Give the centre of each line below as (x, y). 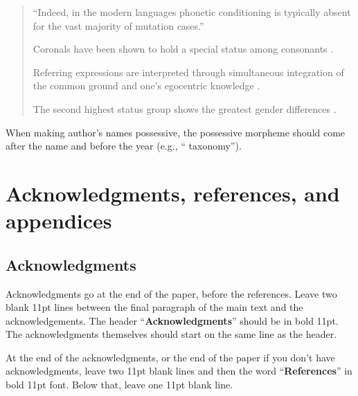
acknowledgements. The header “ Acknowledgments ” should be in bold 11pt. (172, 320)
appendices (59, 220)
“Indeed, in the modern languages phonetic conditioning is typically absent (192, 12)
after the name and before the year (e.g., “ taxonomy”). (124, 146)
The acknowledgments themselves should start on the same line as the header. (171, 334)
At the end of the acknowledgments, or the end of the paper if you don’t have (170, 357)
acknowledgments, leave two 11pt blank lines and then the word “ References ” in (179, 371)
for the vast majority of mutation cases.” (118, 25)
